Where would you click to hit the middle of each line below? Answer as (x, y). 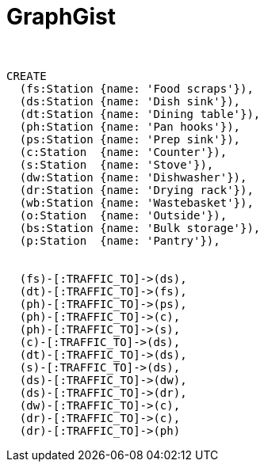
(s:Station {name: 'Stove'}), (117, 164)
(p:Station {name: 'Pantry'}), (120, 240)
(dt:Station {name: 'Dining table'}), (140, 114)
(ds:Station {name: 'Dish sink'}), (130, 101)
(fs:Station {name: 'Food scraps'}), (136, 88)
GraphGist (61, 17)
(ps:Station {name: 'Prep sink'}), (130, 139)
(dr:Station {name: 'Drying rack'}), (136, 190)
